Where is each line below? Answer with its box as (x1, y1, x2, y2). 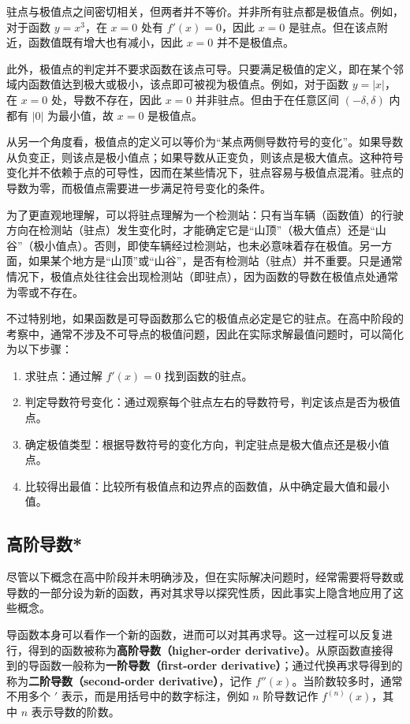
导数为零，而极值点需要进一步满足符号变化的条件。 (6, 179, 271, 196)
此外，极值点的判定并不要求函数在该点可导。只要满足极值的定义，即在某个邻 (6, 60, 404, 77)
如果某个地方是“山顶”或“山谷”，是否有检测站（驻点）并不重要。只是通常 (28, 252, 403, 269)
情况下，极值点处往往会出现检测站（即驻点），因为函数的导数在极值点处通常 (6, 267, 398, 284)
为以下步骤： (6, 341, 73, 357)
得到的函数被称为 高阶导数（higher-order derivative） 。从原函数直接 (28, 641, 382, 658)
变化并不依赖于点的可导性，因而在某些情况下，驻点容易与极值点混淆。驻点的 (6, 164, 404, 181)
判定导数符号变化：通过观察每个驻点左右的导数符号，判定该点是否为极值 (24, 394, 401, 410)
